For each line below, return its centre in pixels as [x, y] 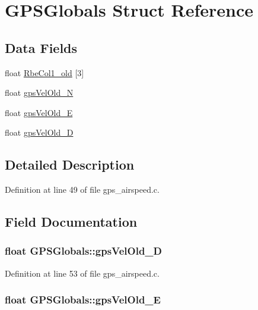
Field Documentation [71, 222]
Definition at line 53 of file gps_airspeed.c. [82, 273]
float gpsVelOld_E [39, 112]
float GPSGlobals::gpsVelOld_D [84, 251]
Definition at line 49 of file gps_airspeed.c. [82, 190]
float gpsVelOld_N [39, 93]
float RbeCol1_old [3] [44, 72]
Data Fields [41, 47]
